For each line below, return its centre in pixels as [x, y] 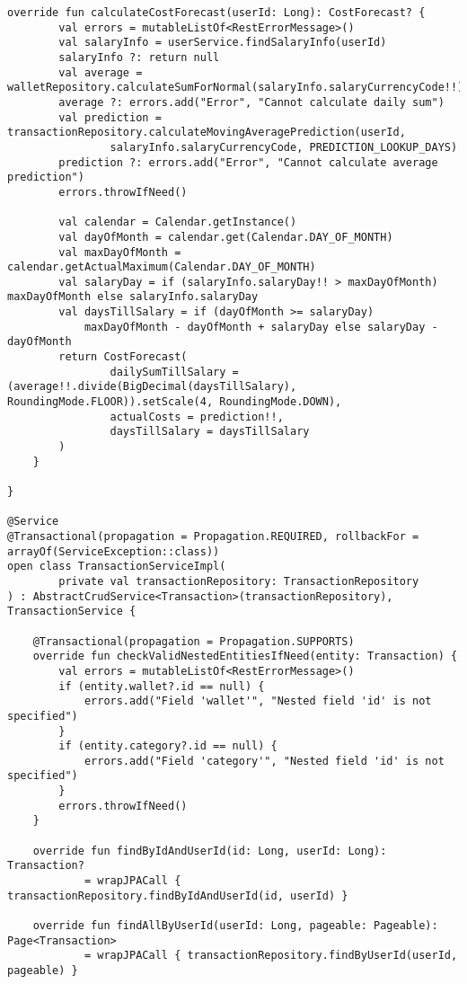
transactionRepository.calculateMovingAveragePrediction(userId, [207, 133]
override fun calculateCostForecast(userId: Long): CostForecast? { [216, 13]
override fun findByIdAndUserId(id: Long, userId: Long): [210, 851]
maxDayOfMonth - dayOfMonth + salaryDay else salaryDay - [261, 327]
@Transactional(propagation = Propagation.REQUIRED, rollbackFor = [213, 536]
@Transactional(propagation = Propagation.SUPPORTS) [194, 641]
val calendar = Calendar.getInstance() [178, 222]
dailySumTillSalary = [174, 372]
